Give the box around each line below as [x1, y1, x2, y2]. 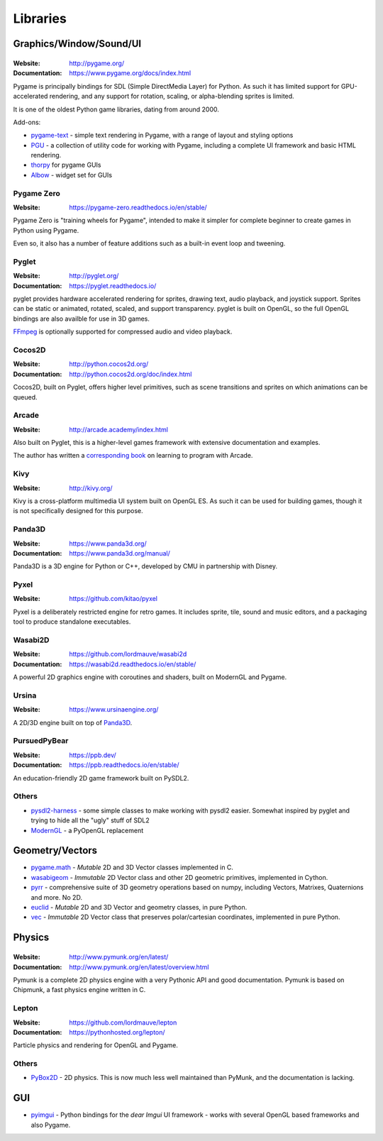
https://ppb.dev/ [69, 751, 116, 759]
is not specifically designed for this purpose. [13, 507, 143, 515]
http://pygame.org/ [69, 59, 124, 67]
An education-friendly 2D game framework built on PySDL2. [13, 773, 189, 782]
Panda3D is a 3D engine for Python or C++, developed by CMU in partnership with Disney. [13, 562, 278, 570]
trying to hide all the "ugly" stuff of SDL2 [30, 816, 150, 825]
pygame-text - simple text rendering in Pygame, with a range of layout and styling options [30, 131, 294, 140]
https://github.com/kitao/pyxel [69, 595, 158, 603]
